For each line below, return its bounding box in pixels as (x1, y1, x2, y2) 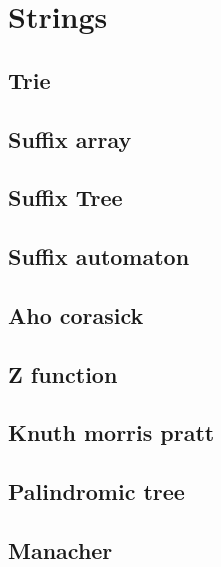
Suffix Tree (8, 182, 123, 213)
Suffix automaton (8, 241, 190, 272)
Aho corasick (8, 299, 144, 330)
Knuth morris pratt (8, 417, 215, 448)
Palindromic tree (8, 476, 185, 507)
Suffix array (8, 123, 132, 154)
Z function (8, 358, 118, 389)
